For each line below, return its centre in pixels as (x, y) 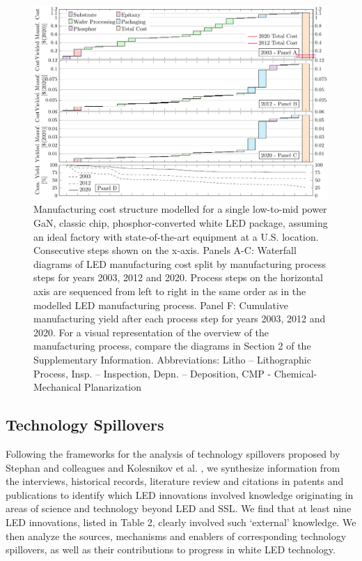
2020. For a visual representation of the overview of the (151, 332)
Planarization (113, 387)
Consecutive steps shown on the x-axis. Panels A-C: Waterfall (165, 250)
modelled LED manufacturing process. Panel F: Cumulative (161, 305)
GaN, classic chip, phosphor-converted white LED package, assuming (181, 223)
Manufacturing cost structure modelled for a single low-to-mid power (180, 209)
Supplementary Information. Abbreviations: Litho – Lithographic (172, 359)
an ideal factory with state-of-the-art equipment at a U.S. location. (176, 236)
